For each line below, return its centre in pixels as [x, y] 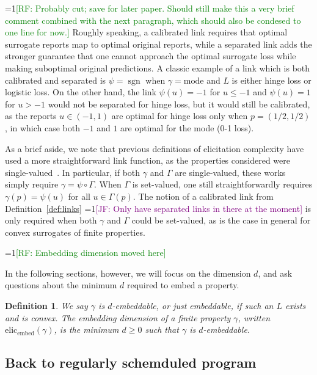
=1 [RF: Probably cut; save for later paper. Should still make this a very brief [150, 8]
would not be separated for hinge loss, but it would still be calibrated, [179, 104]
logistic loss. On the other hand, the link [81, 92]
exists [295, 306]
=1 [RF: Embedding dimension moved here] [86, 253]
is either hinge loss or [271, 80]
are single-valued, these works [230, 172]
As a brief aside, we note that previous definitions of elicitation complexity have [155, 148]
